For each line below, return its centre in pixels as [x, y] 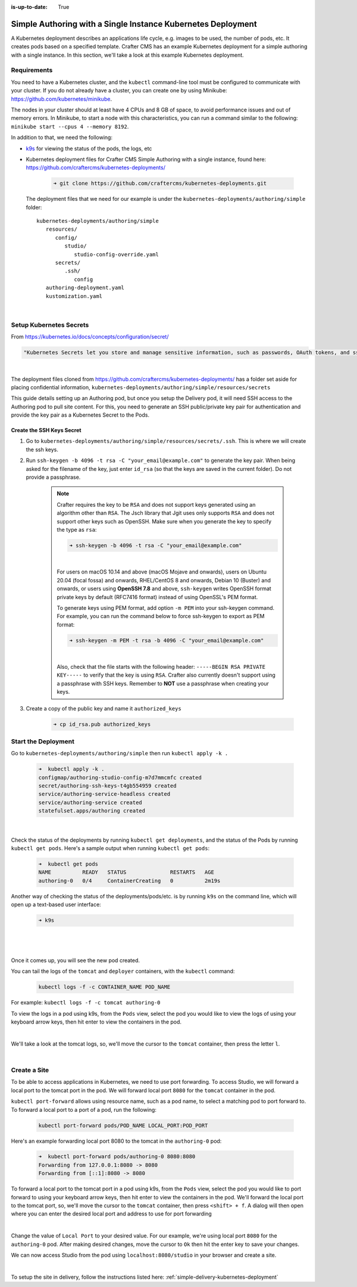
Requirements [32, 70]
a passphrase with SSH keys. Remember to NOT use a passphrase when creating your [163, 683]
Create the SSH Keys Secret [46, 430]
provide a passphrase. [53, 477]
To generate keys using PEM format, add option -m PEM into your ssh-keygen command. [166, 607]
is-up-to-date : [29, 7]
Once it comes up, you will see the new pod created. [75, 960]
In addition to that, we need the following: [62, 138]
